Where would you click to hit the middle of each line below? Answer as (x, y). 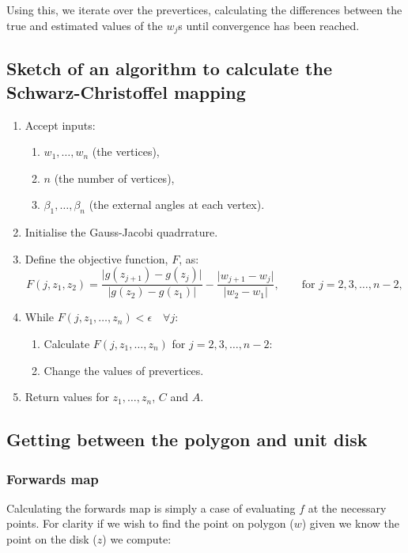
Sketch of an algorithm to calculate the (169, 68)
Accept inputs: (60, 125)
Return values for (67, 397)
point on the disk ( (52, 539)
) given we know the (350, 523)
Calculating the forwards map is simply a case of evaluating (151, 508)
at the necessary (347, 508)
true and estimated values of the (85, 25)
